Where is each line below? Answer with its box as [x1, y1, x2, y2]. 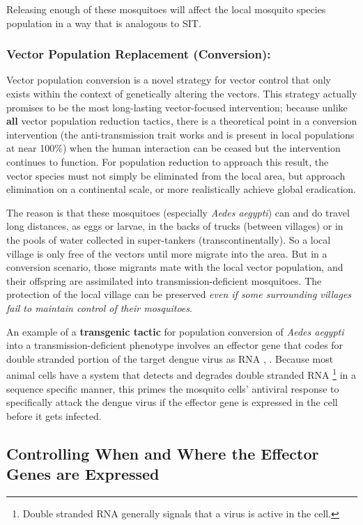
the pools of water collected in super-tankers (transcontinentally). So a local [6, 232, 331, 246]
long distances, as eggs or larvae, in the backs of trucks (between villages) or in [6, 219, 343, 233]
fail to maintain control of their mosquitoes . [6, 300, 192, 315]
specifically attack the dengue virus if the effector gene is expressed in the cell [6, 395, 338, 409]
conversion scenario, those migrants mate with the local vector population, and [6, 260, 343, 274]
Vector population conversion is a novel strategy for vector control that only [6, 72, 331, 87]
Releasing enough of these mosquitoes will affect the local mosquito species [6, 2, 326, 16]
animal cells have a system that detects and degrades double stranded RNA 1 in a [6, 366, 356, 382]
